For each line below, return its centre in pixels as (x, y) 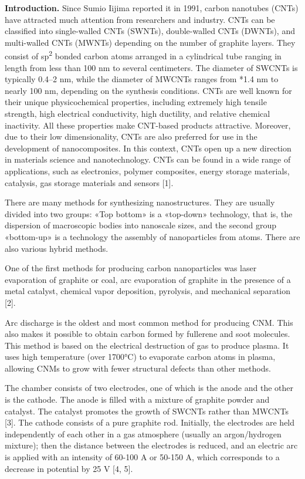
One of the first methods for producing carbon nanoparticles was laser (131, 268)
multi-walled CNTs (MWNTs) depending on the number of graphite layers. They (150, 42)
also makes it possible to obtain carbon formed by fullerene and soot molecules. (148, 334)
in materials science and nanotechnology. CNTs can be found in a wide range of (148, 159)
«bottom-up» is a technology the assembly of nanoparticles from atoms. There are (152, 236)
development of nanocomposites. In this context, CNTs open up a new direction (148, 148)
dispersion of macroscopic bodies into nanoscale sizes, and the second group (141, 225)
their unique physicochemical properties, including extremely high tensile (136, 102)
